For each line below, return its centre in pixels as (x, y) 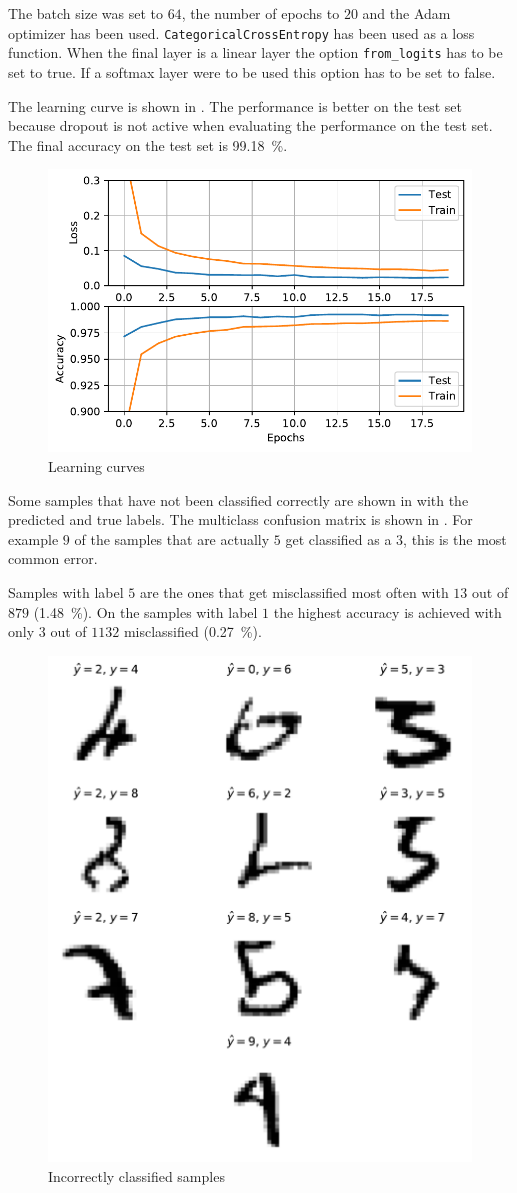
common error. (53, 558)
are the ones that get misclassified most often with (294, 592)
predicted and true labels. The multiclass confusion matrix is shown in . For (240, 519)
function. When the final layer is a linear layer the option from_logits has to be (255, 52)
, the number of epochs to (260, 13)
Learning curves (96, 466)
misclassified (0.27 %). (192, 631)
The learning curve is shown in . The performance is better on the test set (235, 105)
